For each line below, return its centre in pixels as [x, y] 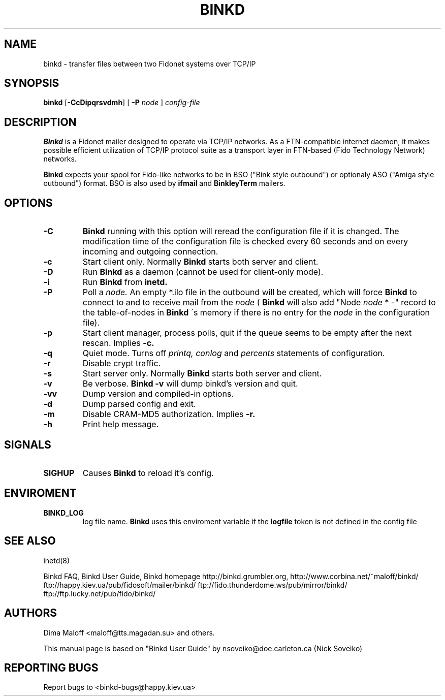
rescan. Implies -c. [118, 343]
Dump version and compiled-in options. [158, 394]
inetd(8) [57, 560]
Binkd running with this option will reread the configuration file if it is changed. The [241, 231]
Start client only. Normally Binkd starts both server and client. [200, 262]
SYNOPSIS [32, 83]
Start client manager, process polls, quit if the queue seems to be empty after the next [247, 333]
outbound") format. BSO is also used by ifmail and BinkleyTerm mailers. [164, 183]
